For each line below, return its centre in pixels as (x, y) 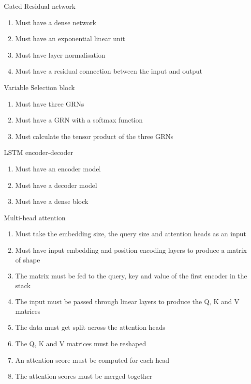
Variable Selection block (39, 87)
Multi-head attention (35, 217)
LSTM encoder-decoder (38, 152)
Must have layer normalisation (60, 54)
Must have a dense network (56, 22)
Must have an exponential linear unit (70, 38)
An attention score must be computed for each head (92, 360)
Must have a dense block (52, 201)
